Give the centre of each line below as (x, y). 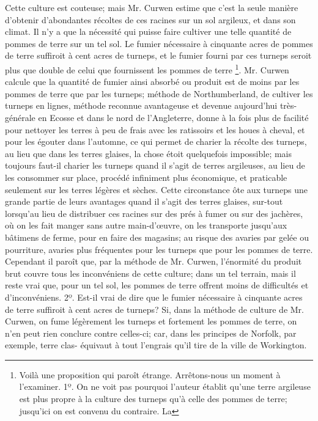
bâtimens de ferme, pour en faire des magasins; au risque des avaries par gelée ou (157, 237)
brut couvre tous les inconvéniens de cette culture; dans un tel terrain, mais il (150, 273)
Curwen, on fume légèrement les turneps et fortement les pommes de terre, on (151, 321)
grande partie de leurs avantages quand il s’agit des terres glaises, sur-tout (144, 201)
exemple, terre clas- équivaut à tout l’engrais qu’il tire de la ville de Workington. (156, 345)
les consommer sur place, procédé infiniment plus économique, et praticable (146, 177)
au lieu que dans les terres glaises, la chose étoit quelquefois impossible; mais (149, 153)
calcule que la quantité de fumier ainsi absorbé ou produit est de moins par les (152, 82)
